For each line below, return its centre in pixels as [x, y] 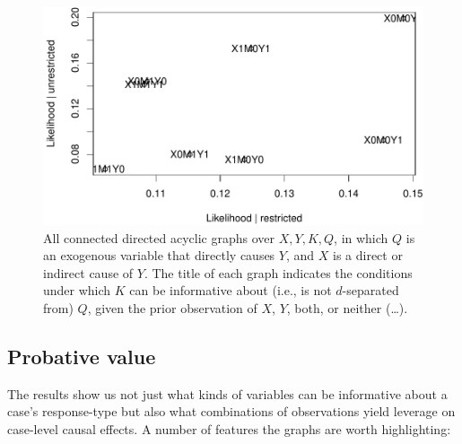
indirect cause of [88, 272]
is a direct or [367, 255]
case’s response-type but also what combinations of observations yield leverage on [231, 411]
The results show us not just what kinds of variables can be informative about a [227, 393]
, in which [361, 237]
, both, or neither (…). [347, 307]
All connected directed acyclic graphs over [159, 237]
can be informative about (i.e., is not [231, 290]
